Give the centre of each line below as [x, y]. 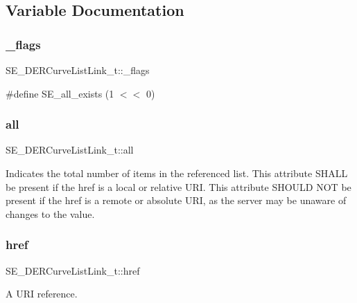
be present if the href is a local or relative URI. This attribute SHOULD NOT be [178, 186]
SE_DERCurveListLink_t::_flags [78, 70]
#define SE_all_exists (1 [60, 93]
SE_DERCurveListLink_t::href [73, 270]
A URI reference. [42, 294]
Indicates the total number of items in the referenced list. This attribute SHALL [177, 173]
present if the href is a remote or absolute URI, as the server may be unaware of [176, 200]
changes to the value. [50, 213]
